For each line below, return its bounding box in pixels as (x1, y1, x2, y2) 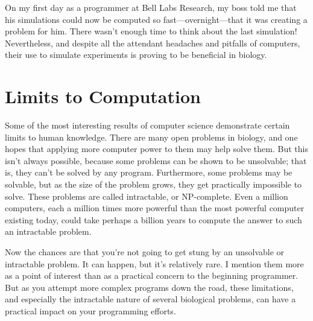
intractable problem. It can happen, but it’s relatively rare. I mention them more (5, 257, 304, 270)
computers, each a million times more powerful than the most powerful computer (5, 202, 305, 214)
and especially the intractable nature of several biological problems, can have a (5, 293, 296, 305)
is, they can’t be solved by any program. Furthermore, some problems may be (5, 166, 292, 179)
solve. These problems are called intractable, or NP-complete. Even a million (5, 189, 288, 202)
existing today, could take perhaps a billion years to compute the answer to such (5, 213, 302, 226)
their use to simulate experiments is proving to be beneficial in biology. (5, 48, 267, 61)
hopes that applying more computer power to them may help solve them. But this (5, 142, 308, 155)
